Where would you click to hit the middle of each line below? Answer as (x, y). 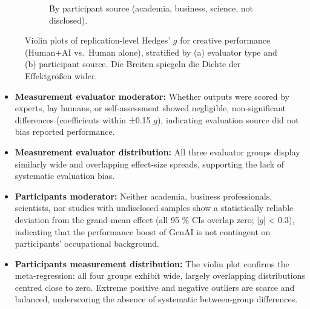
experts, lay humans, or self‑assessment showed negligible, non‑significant (150, 108)
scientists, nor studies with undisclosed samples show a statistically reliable (154, 208)
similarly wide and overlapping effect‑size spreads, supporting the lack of (150, 164)
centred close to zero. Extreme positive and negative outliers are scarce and (155, 287)
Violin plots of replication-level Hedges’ (98, 40)
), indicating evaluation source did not (228, 119)
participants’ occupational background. (87, 243)
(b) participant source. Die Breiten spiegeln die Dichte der (133, 64)
